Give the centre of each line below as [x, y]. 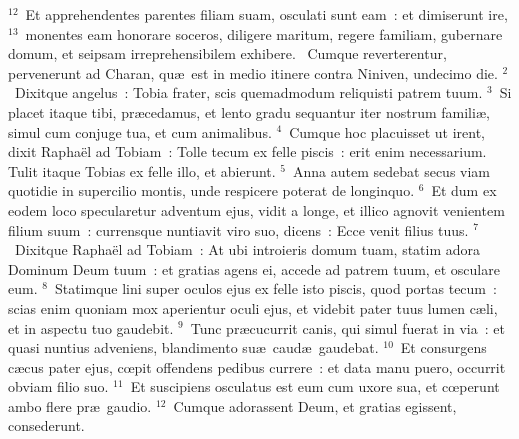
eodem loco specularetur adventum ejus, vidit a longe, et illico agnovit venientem [256, 209]
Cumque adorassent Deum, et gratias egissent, [315, 405]
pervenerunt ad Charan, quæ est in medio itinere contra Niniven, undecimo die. [253, 72]
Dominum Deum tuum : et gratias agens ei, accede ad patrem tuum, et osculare [254, 268]
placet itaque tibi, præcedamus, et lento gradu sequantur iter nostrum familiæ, [249, 111]
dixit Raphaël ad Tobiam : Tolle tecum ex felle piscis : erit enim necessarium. [247, 151]
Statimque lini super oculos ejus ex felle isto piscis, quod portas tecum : [275, 288]
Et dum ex [464, 190]
